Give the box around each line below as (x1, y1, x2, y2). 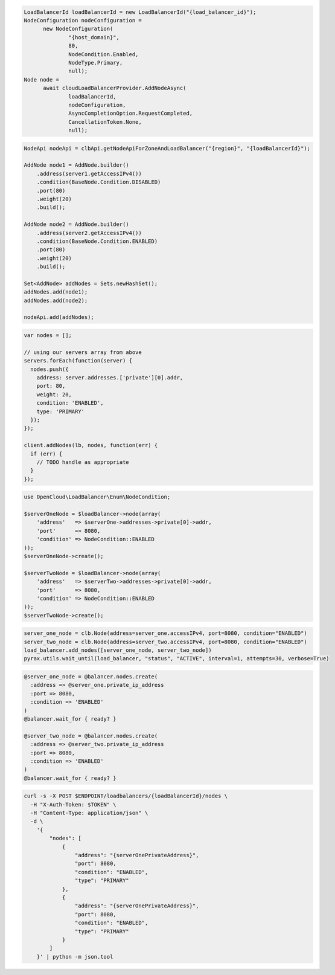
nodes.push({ (30, 365, 69, 373)
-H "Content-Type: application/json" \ (30, 809, 148, 817)
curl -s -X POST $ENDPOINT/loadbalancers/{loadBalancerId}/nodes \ (24, 793, 228, 800)
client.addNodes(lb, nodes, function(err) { (24, 442, 158, 449)
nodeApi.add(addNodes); (24, 314, 95, 321)
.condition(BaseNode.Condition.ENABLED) (36, 237, 158, 245)
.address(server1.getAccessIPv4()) (36, 170, 142, 177)
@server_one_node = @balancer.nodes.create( (24, 674, 158, 680)
